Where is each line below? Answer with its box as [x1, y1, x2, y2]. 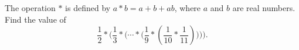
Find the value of [5, 13, 66, 25]
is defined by [65, 2, 111, 13]
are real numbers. [232, 2, 295, 13]
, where [174, 2, 201, 13]
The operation [5, 2, 56, 13]
